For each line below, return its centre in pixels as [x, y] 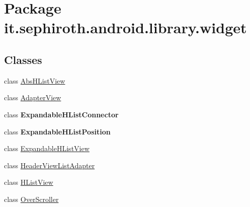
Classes [23, 59]
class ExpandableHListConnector [61, 114]
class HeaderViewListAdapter [50, 165]
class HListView [29, 182]
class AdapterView [33, 97]
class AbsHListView [35, 80]
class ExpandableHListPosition [57, 131]
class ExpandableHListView [47, 148]
